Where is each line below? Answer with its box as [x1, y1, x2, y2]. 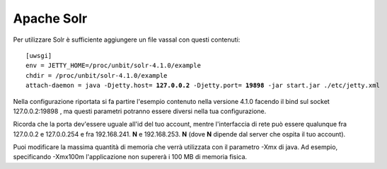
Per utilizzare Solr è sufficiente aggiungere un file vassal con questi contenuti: [13, 35, 241, 44]
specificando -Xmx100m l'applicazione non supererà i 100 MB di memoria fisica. [13, 153, 248, 161]
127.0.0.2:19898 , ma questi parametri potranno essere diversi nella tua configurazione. [13, 107, 267, 115]
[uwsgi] [25, 52, 52, 59]
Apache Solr [13, 11, 88, 26]
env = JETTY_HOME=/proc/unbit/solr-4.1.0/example [25, 62, 202, 70]
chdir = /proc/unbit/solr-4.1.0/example [25, 71, 168, 79]
